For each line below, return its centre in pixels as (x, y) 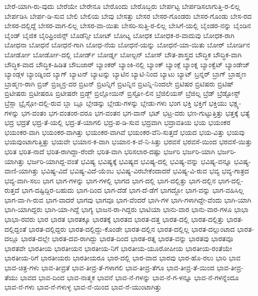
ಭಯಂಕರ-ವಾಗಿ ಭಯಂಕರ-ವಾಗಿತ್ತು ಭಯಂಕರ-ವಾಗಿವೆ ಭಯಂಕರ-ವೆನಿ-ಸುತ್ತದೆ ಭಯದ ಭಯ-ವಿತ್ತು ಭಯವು (125, 132)
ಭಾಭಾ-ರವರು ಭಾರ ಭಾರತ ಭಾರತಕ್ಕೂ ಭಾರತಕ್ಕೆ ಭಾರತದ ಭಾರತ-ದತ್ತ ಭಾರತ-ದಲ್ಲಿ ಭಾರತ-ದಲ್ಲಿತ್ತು (114, 219)
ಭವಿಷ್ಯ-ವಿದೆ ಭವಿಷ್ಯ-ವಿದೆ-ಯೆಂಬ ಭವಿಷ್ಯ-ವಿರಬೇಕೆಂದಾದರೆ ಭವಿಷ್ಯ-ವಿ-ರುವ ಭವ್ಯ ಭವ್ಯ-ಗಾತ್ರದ (145, 171)
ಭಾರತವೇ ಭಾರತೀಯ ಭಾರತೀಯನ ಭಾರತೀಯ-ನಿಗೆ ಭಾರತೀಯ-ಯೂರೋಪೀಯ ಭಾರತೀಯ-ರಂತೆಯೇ (118, 248)
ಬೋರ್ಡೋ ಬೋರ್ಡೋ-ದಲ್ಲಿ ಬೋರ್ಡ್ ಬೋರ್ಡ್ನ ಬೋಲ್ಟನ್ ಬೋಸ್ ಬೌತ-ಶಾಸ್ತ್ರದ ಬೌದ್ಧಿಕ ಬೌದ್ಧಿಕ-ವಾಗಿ (123, 54)
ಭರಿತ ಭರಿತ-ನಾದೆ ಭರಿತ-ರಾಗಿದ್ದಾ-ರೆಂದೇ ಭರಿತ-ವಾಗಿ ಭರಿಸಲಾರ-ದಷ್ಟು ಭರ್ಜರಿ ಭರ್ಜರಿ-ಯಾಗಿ (110, 151)
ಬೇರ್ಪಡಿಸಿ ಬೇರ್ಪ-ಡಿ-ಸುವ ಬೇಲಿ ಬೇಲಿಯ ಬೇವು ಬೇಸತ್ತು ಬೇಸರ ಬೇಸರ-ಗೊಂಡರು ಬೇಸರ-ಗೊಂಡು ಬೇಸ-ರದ (128, 16)
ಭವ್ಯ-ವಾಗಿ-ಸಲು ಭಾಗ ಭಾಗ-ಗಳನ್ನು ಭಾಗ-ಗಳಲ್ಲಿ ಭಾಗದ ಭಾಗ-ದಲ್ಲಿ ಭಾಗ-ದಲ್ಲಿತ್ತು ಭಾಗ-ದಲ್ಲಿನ (110, 180)
